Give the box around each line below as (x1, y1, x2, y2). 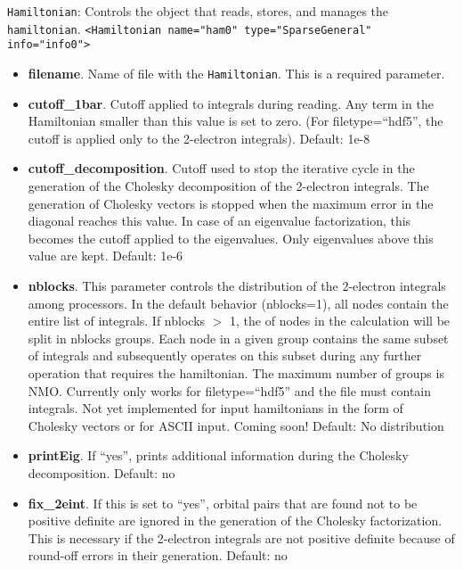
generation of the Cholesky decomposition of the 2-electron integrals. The (28, 177, 429, 194)
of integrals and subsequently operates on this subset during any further (28, 346, 422, 365)
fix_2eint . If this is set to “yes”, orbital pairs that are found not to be (28, 493, 418, 512)
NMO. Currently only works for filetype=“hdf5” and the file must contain (28, 381, 432, 400)
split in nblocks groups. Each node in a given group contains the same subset (28, 328, 449, 347)
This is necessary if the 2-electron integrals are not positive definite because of (28, 528, 455, 547)
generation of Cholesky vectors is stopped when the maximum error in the (28, 194, 434, 212)
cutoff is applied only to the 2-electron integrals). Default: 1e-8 (28, 128, 370, 147)
